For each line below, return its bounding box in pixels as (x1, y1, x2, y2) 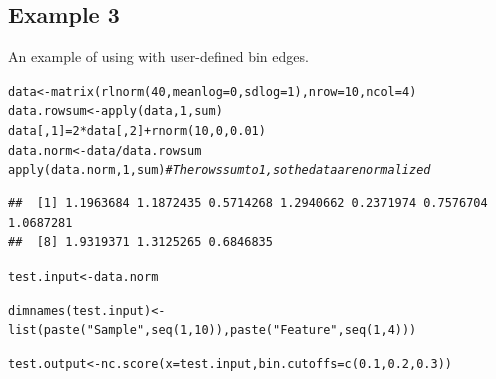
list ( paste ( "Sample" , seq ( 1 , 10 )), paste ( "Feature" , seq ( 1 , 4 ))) (8, 323, 417, 338)
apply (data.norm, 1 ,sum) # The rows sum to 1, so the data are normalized (8, 163, 431, 178)
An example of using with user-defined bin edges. (8, 46, 309, 67)
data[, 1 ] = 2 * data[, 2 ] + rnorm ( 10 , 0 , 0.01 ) (8, 124, 266, 139)
